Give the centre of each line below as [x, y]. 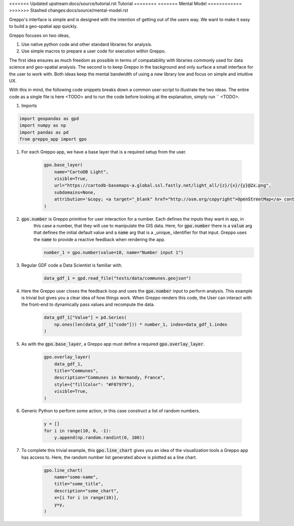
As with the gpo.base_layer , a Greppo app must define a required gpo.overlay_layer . [113, 344]
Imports [29, 106]
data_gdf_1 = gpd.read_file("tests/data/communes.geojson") [118, 278]
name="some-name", [76, 477]
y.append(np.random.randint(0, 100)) [99, 438]
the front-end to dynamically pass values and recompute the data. [88, 304]
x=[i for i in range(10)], [87, 498]
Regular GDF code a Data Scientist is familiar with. [72, 265]
